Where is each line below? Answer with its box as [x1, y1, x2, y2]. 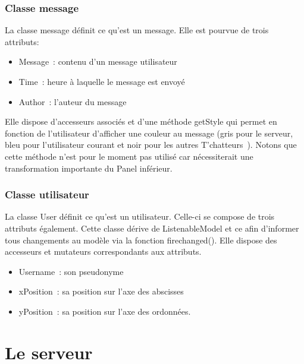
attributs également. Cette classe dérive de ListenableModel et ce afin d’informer [5, 221, 299, 234]
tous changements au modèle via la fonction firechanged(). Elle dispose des [5, 233, 277, 246]
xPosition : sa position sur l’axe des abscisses [18, 285, 184, 297]
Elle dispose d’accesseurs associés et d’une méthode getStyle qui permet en [5, 115, 277, 128]
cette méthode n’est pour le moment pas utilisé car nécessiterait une [5, 150, 253, 162]
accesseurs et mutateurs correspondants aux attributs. [5, 245, 202, 258]
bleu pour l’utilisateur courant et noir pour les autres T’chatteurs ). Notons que [5, 138, 297, 151]
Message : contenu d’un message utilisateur [18, 55, 177, 68]
